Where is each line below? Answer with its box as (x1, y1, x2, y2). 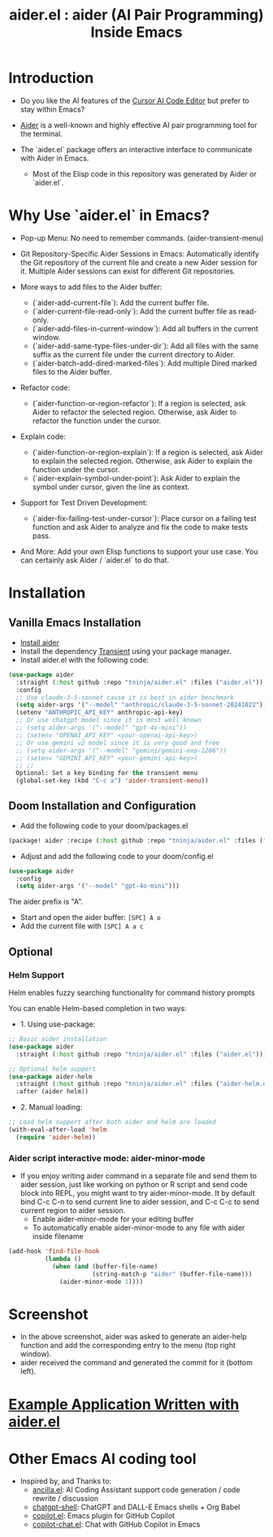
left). (19, 1366, 37, 1377)
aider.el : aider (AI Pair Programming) (9, 6, 264, 24)
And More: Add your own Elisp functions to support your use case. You (19, 546, 258, 556)
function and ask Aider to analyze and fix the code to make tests (32, 522, 249, 532)
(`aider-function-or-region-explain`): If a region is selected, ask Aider (32, 447, 264, 457)
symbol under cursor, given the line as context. (32, 482, 190, 492)
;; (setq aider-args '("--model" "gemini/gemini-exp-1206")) (15, 747, 227, 755)
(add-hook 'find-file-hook (8, 1247, 100, 1255)
